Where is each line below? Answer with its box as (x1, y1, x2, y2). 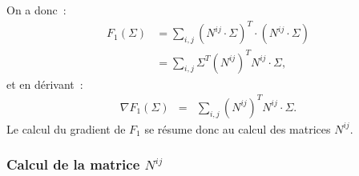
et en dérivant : (6, 75, 83, 92)
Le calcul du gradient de (6, 120, 126, 137)
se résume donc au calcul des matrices (144, 120, 331, 137)
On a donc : (6, 2, 67, 18)
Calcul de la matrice (6, 154, 140, 174)
